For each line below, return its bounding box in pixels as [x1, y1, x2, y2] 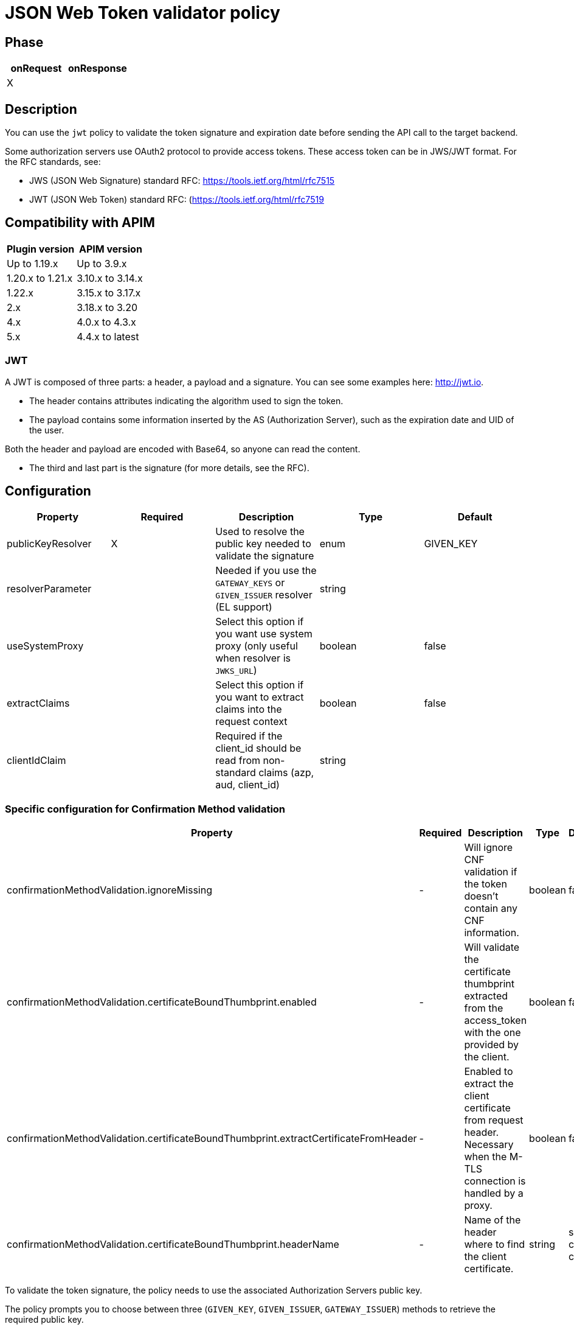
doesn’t [464, 890, 499, 903]
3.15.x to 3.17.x [77, 286, 141, 299]
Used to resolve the [215, 525, 305, 538]
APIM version [78, 242, 142, 255]
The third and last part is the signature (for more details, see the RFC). [29, 462, 309, 473]
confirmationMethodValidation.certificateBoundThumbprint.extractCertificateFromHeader [7, 1132, 417, 1145]
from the [464, 1002, 503, 1015]
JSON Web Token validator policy [5, 2, 280, 23]
